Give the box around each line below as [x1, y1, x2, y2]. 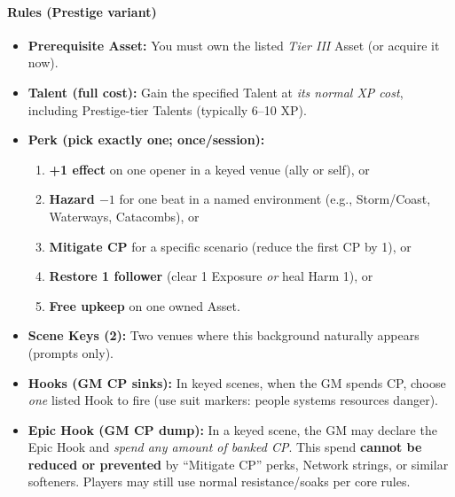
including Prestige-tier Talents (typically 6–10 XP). [27, 100, 307, 119]
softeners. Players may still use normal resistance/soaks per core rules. [27, 472, 411, 491]
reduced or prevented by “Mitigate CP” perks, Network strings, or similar [27, 454, 449, 473]
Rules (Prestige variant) [7, 2, 157, 20]
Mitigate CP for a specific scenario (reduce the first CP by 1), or [49, 237, 412, 255]
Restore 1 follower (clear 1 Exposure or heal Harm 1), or [49, 267, 373, 285]
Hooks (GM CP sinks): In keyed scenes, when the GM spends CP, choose [27, 373, 446, 392]
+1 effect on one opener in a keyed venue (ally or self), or [49, 159, 370, 178]
